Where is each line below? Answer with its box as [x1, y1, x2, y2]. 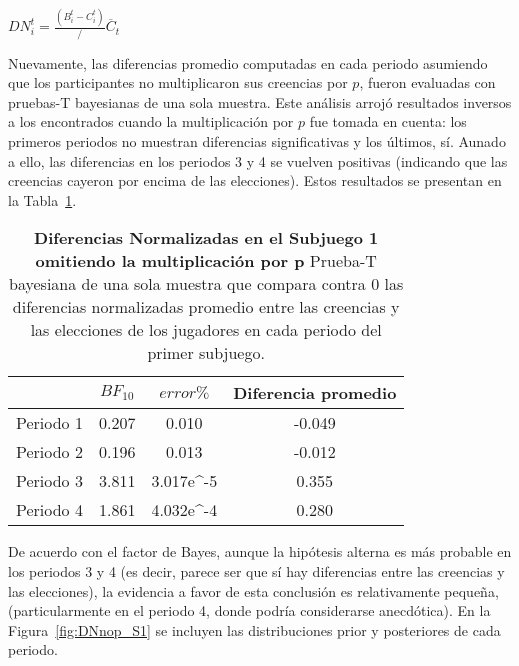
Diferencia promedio [233, 381, 397, 405]
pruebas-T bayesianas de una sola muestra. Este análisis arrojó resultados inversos [8, 91, 512, 112]
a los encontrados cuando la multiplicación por [8, 111, 294, 132]
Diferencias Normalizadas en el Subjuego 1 [34, 226, 379, 250]
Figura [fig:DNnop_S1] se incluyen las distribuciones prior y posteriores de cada [8, 619, 501, 640]
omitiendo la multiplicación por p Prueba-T [35, 249, 377, 273]
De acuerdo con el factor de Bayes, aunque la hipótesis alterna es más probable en [8, 541, 512, 562]
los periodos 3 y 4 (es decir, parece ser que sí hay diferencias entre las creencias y [8, 560, 505, 581]
